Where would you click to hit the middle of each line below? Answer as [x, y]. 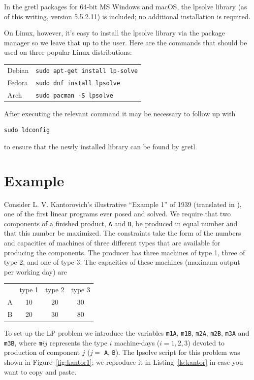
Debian [18, 70]
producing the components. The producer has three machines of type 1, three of [125, 252]
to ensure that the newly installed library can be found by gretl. [101, 146]
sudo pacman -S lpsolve [74, 95]
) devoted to [206, 342]
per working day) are [36, 271]
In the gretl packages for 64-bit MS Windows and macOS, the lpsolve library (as [126, 6]
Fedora [18, 82]
